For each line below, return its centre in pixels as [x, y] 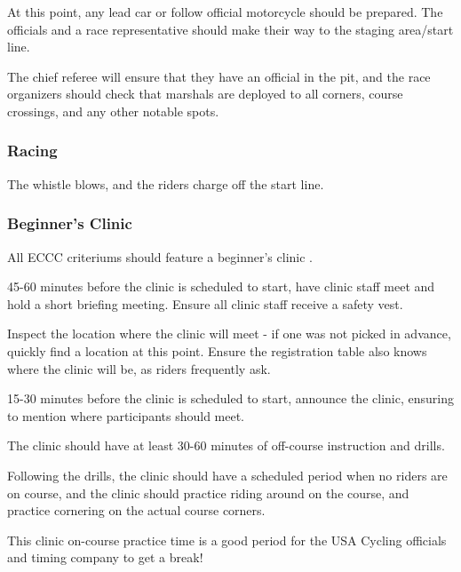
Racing [32, 151]
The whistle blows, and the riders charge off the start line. [166, 183]
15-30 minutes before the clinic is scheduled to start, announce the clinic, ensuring [230, 398]
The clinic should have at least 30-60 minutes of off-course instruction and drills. [226, 445]
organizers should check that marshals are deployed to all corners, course [205, 94]
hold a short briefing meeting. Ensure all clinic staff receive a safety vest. [205, 303]
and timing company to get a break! [105, 557]
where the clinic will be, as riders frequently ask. [139, 368]
